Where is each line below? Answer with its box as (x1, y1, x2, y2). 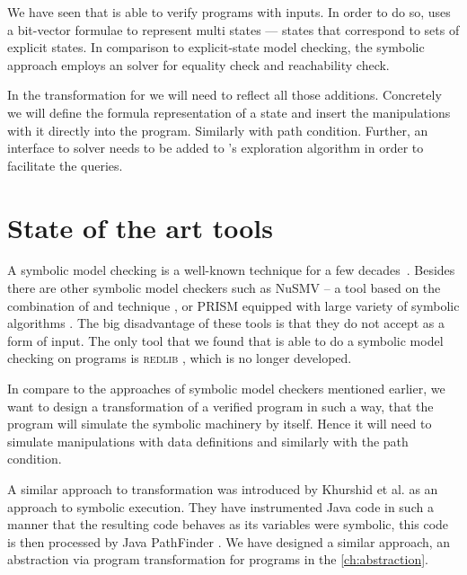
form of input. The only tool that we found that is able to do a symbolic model (7, 331, 444, 349)
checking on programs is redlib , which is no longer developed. (7, 349, 352, 367)
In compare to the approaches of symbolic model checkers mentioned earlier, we (7, 379, 445, 398)
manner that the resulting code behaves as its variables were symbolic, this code (7, 515, 449, 534)
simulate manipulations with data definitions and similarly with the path (7, 431, 409, 450)
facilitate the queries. (7, 155, 123, 174)
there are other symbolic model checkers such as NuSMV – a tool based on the (7, 279, 441, 297)
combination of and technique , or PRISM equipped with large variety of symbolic (7, 296, 460, 314)
